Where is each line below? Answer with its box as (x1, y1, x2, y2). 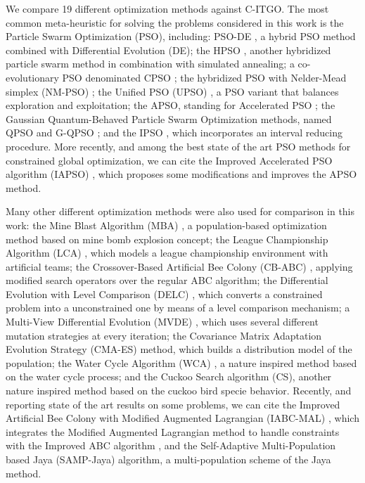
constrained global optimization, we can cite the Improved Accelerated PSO (6, 153, 333, 167)
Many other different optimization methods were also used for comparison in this (6, 204, 355, 219)
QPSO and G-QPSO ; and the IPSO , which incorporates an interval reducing (6, 125, 342, 140)
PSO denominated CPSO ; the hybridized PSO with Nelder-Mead (62, 70, 347, 84)
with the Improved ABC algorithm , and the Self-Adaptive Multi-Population (6, 438, 336, 453)
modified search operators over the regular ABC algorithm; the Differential (6, 273, 328, 288)
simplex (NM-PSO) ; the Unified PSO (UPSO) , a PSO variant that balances (6, 84, 339, 98)
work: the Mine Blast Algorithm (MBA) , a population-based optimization (6, 217, 327, 232)
